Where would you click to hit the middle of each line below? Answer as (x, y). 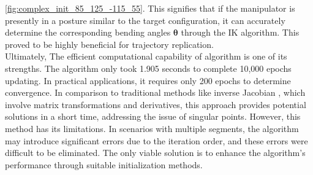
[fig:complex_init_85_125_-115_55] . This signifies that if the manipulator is (150, 8)
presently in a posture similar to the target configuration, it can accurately (145, 20)
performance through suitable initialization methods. (104, 164)
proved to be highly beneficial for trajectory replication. (109, 44)
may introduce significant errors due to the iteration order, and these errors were (156, 140)
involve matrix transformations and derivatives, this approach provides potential (156, 104)
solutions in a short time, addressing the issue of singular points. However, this (153, 116)
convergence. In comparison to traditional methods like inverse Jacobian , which (155, 92)
